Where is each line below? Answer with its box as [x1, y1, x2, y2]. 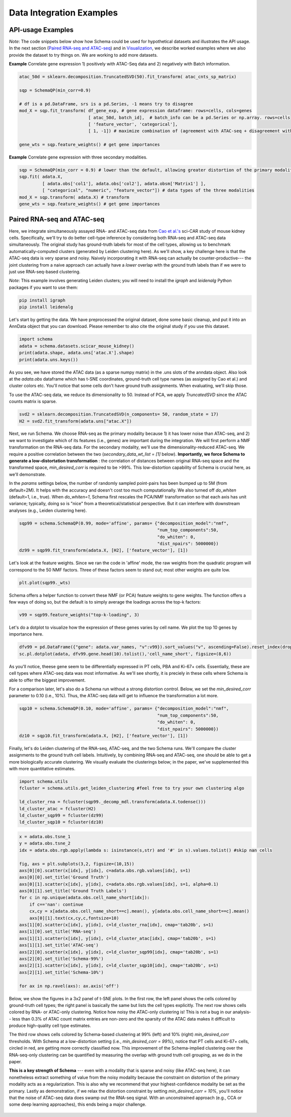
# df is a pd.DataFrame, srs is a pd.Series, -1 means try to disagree [19, 101, 194, 107]
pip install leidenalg [19, 304, 73, 310]
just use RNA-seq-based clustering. [9, 269, 81, 274]
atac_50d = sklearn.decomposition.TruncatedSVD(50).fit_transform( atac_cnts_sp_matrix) [19, 74, 237, 80]
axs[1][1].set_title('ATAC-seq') [19, 942, 99, 948]
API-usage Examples [9, 26, 74, 34]
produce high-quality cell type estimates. [9, 1023, 92, 1029]
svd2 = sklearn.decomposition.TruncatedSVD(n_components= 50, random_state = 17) [19, 412, 219, 417]
